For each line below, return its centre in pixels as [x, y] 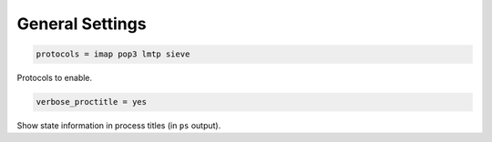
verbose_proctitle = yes [92, 102]
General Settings [82, 24]
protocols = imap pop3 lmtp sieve [113, 54]
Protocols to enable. [55, 78]
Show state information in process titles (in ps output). [119, 126]
